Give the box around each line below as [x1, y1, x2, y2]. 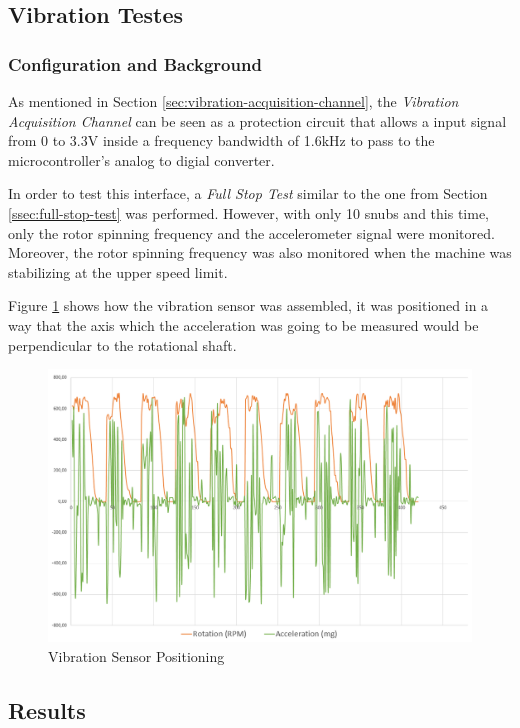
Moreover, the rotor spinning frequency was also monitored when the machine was [8, 242, 512, 263]
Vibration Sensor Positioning [48, 645, 225, 666]
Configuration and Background [8, 51, 262, 76]
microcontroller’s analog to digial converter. [8, 149, 275, 170]
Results [8, 694, 86, 725]
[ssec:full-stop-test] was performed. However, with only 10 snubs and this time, [8, 202, 489, 223]
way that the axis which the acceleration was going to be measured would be [8, 314, 479, 335]
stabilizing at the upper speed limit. [8, 261, 228, 282]
